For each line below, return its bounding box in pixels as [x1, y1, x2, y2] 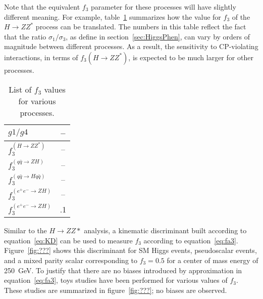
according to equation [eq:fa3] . [143, 235, 238, 245]
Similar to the [4, 225, 47, 236]
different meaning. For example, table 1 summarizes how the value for [4, 11, 221, 22]
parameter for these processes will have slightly [91, 2, 236, 12]
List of [9, 83, 32, 95]
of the [232, 11, 250, 22]
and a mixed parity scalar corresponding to [4, 254, 137, 265]
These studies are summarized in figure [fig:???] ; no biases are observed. [4, 284, 227, 295]
